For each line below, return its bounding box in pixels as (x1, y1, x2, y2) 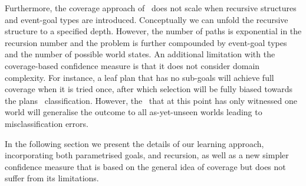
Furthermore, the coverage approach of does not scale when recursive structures (5, 2, 297, 14)
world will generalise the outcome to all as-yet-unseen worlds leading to (5, 106, 262, 118)
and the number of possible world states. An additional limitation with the (5, 48, 275, 60)
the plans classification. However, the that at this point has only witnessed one (5, 94, 298, 106)
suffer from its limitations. (5, 172, 99, 184)
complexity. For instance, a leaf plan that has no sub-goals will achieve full (5, 71, 274, 83)
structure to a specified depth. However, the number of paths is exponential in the (5, 25, 302, 37)
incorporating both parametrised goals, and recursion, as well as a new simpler (5, 149, 289, 161)
